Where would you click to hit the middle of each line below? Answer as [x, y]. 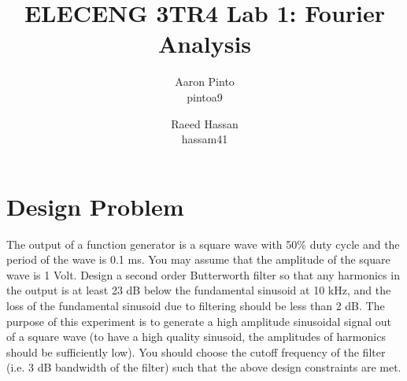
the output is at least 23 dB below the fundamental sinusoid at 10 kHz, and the [199, 290]
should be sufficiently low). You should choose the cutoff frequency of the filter [196, 351]
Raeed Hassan [205, 123]
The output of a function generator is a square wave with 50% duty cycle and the [203, 244]
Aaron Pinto [205, 81]
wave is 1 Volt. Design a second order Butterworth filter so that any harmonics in [203, 274]
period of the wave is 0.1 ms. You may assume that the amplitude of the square [198, 259]
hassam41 [205, 139]
